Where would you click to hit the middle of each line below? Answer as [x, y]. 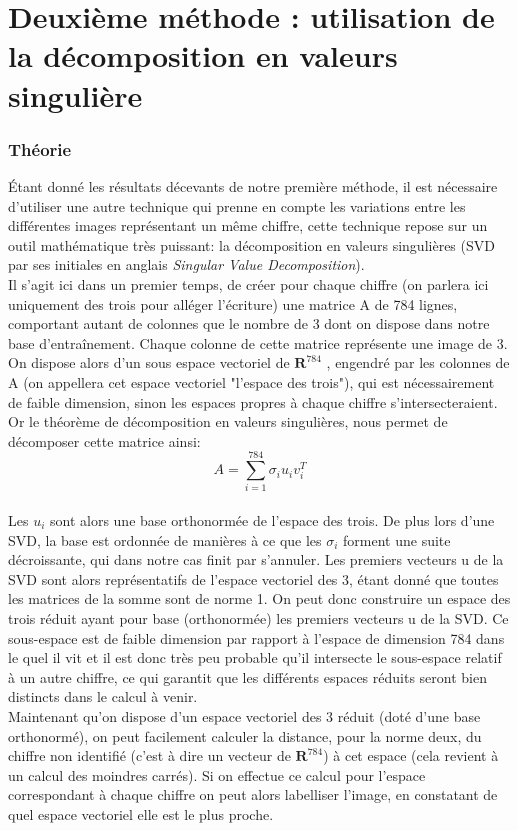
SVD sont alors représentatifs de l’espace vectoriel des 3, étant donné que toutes [253, 578]
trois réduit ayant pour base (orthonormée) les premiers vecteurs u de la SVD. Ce [258, 617]
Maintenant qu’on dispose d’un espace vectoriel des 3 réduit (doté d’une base [244, 715]
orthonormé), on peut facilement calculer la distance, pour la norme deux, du [245, 735]
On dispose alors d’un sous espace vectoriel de [149, 362]
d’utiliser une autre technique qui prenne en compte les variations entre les [237, 205]
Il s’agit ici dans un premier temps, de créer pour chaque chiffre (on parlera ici [248, 283]
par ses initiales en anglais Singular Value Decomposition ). [186, 264]
